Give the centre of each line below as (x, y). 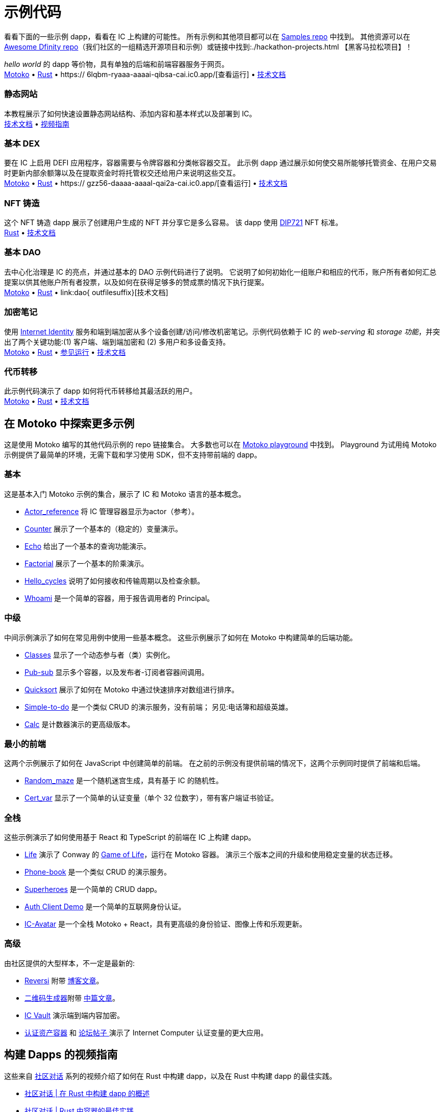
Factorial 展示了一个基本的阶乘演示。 (87, 563)
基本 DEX (22, 143)
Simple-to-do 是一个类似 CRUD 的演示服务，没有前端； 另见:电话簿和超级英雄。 (158, 707)
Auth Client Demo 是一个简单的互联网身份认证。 (105, 907)
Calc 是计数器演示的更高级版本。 (80, 724)
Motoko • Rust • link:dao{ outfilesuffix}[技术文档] (86, 292)
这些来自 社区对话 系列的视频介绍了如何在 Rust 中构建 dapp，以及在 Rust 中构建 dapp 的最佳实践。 (170, 1076)
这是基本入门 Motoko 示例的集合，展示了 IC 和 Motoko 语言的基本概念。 (125, 494)
